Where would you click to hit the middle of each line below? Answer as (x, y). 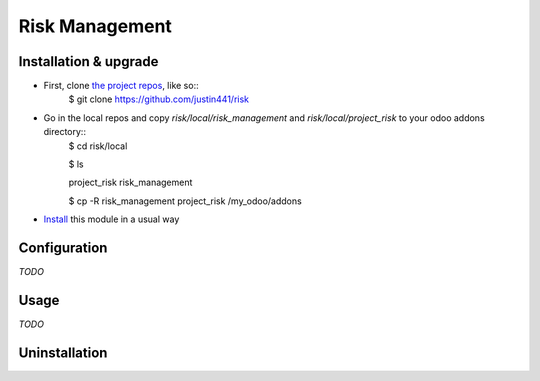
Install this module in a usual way (111, 219)
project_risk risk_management (130, 182)
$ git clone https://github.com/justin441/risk (159, 99)
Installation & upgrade (88, 61)
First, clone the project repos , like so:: (121, 86)
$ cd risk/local (98, 146)
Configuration (63, 248)
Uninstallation (63, 352)
